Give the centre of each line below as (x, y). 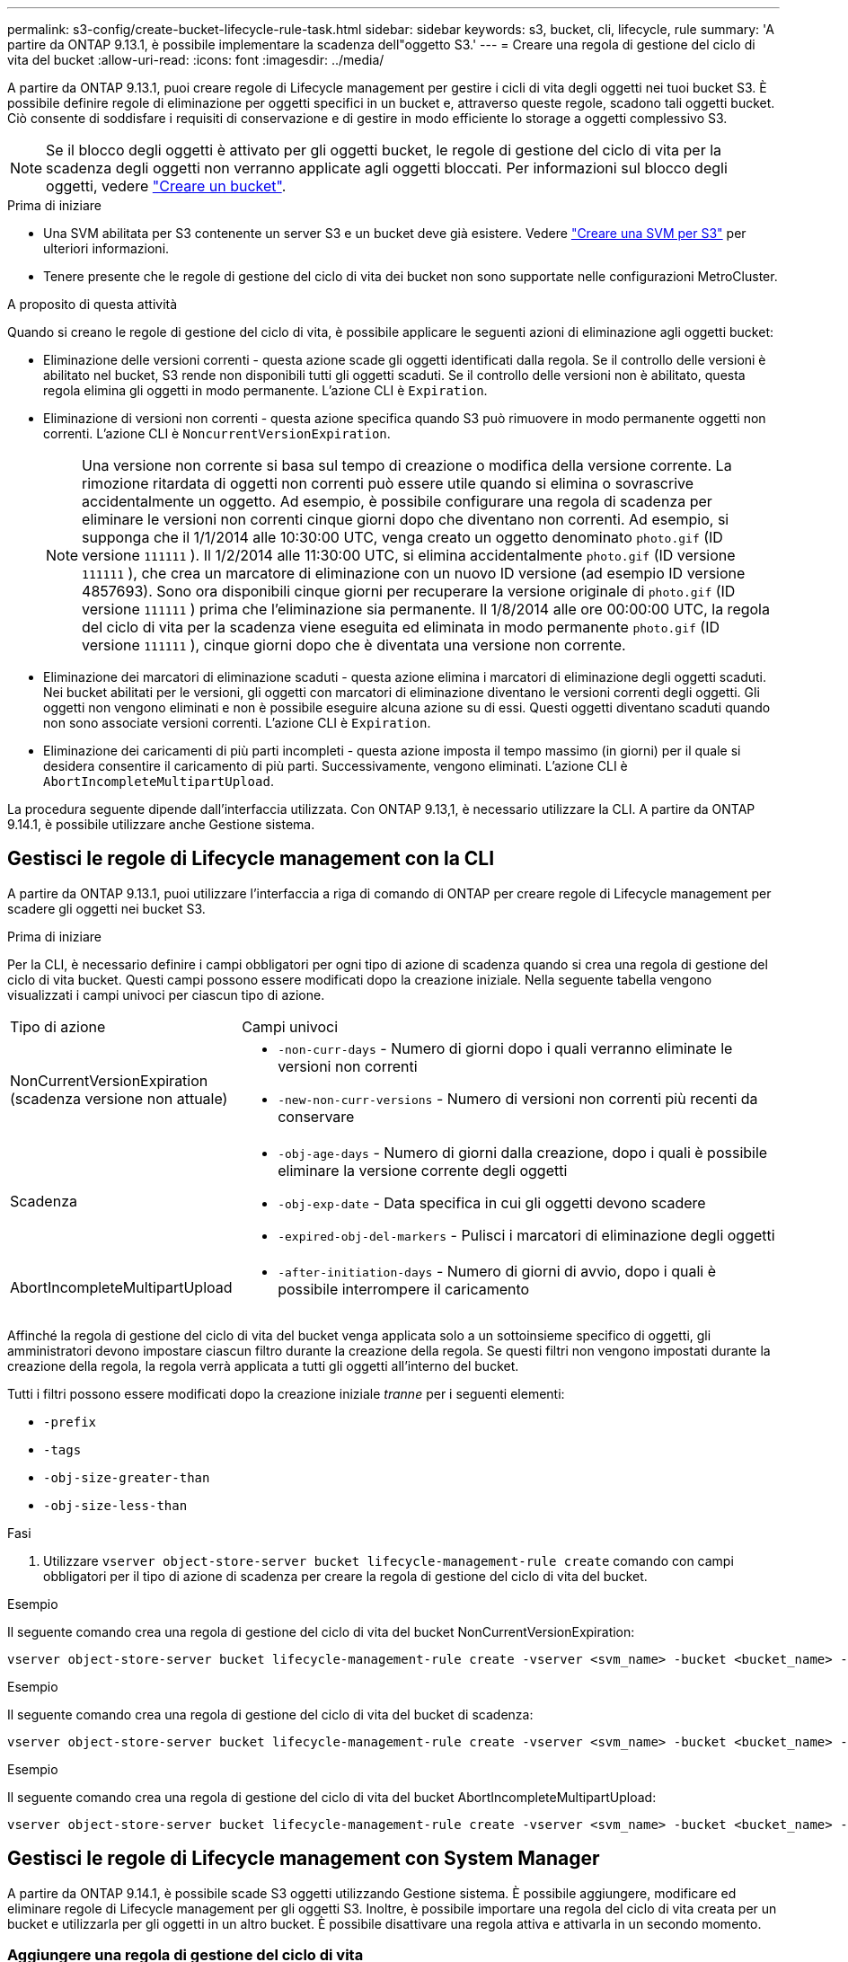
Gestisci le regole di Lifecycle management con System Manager (304, 1859)
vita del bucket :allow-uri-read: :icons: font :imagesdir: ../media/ (196, 60)
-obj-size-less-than (115, 1505)
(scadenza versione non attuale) (119, 1098)
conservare (316, 1116)
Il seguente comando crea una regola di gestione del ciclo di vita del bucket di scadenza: (270, 1714)
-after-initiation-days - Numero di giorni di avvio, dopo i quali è (497, 1271)
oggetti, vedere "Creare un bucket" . (166, 186)
